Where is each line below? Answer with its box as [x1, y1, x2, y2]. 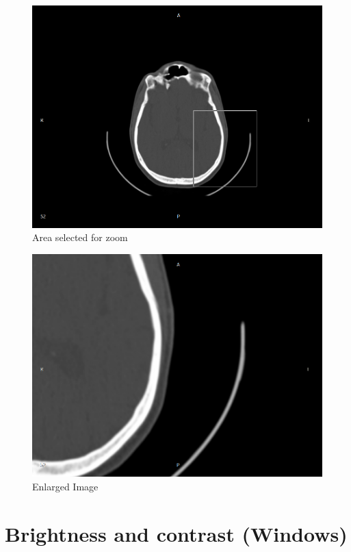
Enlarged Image [32, 479, 99, 493]
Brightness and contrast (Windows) [5, 519, 348, 547]
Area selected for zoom [32, 230, 128, 244]
